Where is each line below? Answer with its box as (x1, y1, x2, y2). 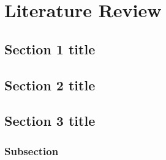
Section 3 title (4, 111, 96, 130)
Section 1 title (4, 39, 96, 58)
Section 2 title (4, 75, 96, 94)
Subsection (4, 143, 59, 158)
